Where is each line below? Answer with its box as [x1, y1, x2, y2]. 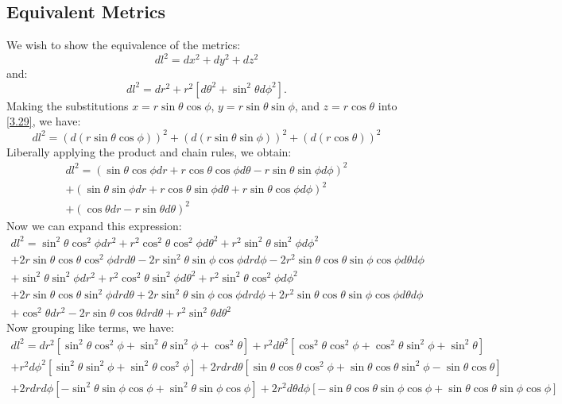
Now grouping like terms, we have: [6, 319, 174, 336]
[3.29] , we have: [6, 113, 81, 129]
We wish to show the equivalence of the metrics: [6, 37, 241, 53]
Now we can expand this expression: [6, 217, 182, 233]
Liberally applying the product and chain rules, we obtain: [6, 143, 292, 160]
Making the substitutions [6, 97, 129, 114]
